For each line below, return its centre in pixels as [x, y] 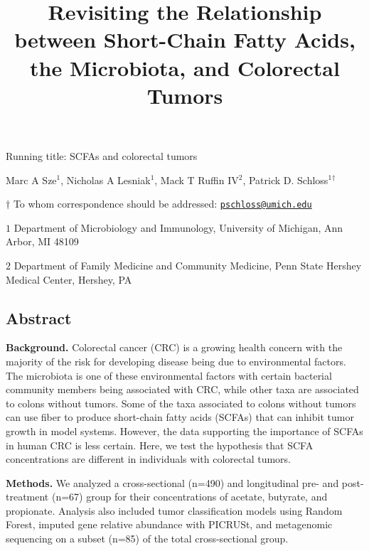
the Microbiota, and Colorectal [185, 67]
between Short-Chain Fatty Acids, [185, 39]
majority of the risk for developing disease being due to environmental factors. [176, 361]
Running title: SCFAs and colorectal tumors [102, 155]
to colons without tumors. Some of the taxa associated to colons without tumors [181, 403]
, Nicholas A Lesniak [106, 180]
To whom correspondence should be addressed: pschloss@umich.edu [162, 204]
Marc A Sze [31, 180]
